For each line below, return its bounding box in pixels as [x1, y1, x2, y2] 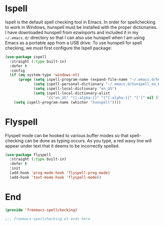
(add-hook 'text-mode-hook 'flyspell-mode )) [9, 175, 102, 180]
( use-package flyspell [5, 152, 51, 157]
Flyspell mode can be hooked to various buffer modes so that [5, 132, 129, 138]
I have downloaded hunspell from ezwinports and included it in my [5, 29, 139, 35]
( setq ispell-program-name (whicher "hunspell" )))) [14, 100, 121, 105]
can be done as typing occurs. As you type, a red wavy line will [24, 138, 152, 144]
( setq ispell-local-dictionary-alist [33, 91, 110, 96]
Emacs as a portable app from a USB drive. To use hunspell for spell [5, 40, 143, 45]
